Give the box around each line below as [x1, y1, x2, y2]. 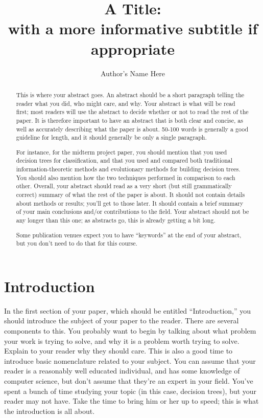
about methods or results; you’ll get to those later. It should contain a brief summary [16, 199, 244, 207]
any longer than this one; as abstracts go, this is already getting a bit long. [16, 215, 216, 224]
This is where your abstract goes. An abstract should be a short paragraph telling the [16, 90, 245, 99]
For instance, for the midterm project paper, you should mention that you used [16, 147, 227, 156]
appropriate [91, 38, 175, 59]
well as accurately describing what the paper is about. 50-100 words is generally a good [16, 124, 249, 133]
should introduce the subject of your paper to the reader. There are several [4, 315, 239, 326]
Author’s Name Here [100, 68, 165, 78]
